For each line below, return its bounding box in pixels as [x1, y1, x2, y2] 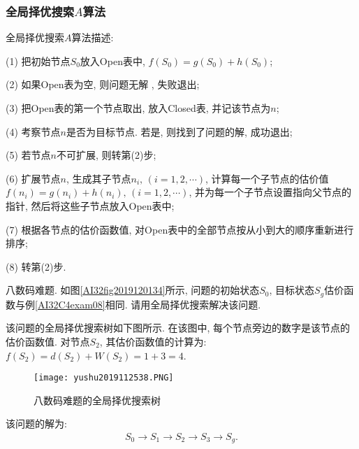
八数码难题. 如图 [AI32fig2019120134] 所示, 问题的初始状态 [6, 283, 260, 297]
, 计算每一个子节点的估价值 [205, 171, 329, 185]
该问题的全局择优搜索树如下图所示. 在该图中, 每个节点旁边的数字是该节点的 [6, 320, 351, 335]
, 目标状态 [269, 283, 315, 297]
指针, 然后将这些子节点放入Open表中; [6, 198, 175, 213]
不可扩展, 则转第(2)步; [56, 148, 156, 162]
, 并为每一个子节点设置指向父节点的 [189, 185, 351, 199]
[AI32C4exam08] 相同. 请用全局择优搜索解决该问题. [35, 297, 261, 311]
